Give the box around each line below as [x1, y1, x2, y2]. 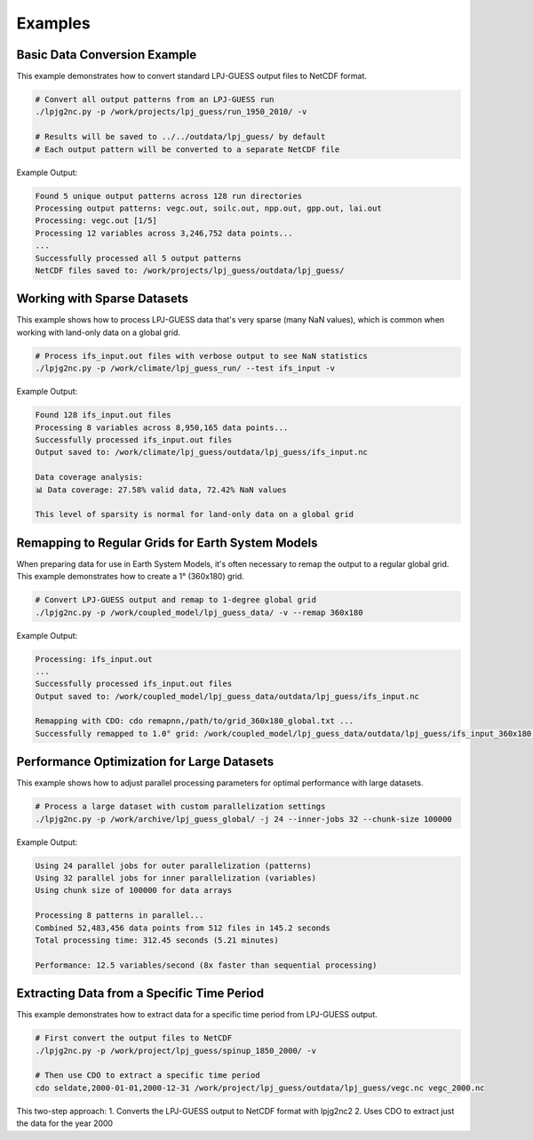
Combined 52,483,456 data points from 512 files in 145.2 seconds [35, 922, 330, 933]
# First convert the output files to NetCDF [35, 1033, 233, 1043]
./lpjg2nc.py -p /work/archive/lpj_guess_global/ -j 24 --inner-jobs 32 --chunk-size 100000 [35, 814, 452, 824]
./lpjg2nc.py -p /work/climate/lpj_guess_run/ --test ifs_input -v [35, 363, 336, 373]
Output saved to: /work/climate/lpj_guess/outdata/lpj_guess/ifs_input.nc [35, 447, 369, 458]
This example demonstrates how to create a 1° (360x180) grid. [16, 571, 244, 582]
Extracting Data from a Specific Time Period [16, 986, 265, 1001]
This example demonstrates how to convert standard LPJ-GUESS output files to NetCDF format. [16, 71, 368, 82]
